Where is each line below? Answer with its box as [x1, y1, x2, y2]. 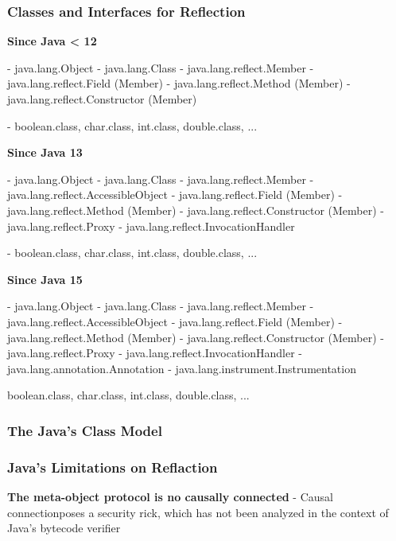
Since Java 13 [7, 144, 83, 161]
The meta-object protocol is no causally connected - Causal [7, 488, 333, 504]
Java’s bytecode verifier [7, 520, 121, 536]
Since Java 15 [7, 270, 83, 287]
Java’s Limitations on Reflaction [7, 457, 218, 477]
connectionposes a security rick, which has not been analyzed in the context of [7, 504, 389, 520]
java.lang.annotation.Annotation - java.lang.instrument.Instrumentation [7, 360, 356, 376]
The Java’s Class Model [7, 420, 162, 440]
